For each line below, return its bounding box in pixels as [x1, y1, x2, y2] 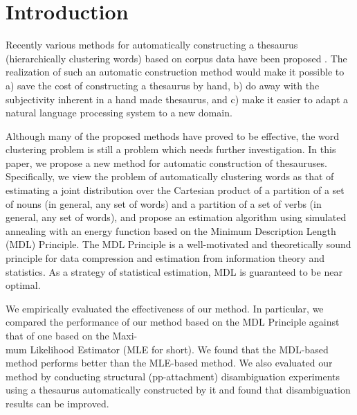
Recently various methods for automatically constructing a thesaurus [6, 37, 298, 52]
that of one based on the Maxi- [6, 328, 138, 342]
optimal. [6, 278, 41, 292]
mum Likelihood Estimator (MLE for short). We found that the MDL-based [6, 342, 329, 356]
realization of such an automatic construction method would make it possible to [6, 64, 345, 79]
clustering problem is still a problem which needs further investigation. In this [6, 142, 336, 157]
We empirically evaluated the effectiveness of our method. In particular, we [6, 301, 324, 315]
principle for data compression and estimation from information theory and [6, 251, 324, 265]
